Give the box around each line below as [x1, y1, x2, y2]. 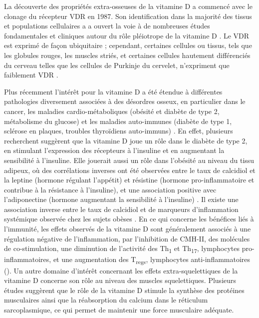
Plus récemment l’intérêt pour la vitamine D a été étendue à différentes [4, 86, 223, 96]
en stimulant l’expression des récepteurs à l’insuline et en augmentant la [4, 145, 225, 155]
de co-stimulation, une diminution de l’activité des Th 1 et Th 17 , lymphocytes [4, 243, 240, 255]
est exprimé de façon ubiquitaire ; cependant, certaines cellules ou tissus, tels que [4, 40, 252, 50]
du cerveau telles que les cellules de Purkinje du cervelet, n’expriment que [4, 59, 230, 70]
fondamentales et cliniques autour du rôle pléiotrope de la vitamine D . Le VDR [4, 30, 250, 40]
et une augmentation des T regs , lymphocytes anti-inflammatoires [53, 254, 251, 266]
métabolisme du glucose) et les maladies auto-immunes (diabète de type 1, [4, 115, 232, 126]
